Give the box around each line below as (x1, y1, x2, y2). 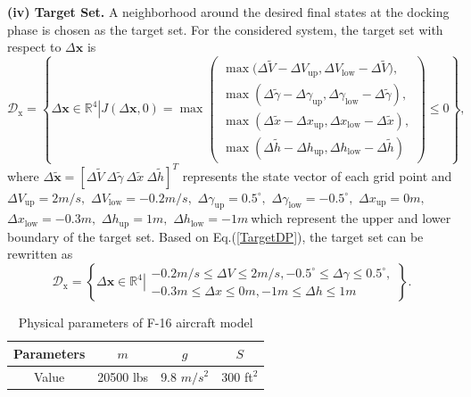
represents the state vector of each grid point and (182, 166, 452, 185)
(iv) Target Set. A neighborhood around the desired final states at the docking (7, 3, 450, 21)
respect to (7, 37, 62, 56)
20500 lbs (97, 367, 149, 385)
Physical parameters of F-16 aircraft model (18, 313, 253, 332)
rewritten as (7, 244, 73, 263)
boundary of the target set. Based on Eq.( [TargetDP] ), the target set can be (7, 227, 424, 245)
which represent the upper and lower (251, 209, 451, 227)
